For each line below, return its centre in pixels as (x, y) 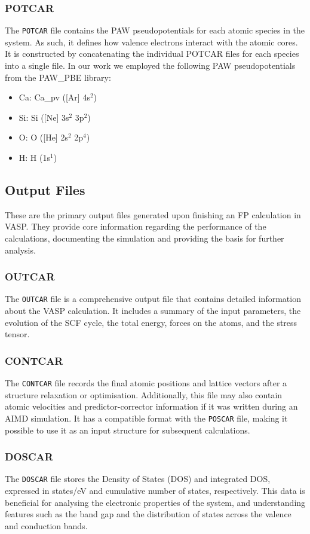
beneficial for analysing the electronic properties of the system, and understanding (155, 502)
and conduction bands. (46, 525)
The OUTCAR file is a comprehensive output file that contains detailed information (153, 299)
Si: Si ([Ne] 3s (44, 117)
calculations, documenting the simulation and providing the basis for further (145, 238)
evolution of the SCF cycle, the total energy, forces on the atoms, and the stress (151, 322)
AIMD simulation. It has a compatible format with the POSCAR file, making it (146, 418)
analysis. (20, 250)
